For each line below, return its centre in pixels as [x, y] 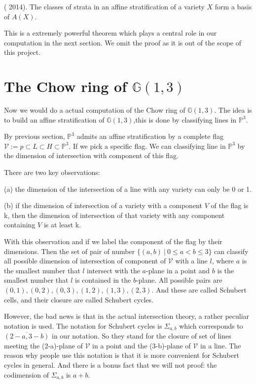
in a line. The [220, 345]
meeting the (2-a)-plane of [43, 345]
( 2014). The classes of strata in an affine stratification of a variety [104, 6]
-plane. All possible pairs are [179, 280]
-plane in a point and [178, 270]
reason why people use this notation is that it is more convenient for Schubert [122, 355]
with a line [191, 261]
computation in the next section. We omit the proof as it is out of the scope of [123, 42]
